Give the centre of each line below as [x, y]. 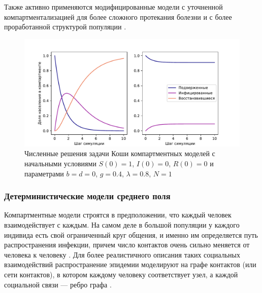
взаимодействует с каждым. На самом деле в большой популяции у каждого [122, 224]
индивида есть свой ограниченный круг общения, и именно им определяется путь [131, 234]
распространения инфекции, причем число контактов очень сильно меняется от [127, 245]
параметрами [44, 173]
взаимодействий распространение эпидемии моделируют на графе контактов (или [130, 264]
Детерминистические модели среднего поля [87, 196]
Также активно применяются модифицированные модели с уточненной [113, 7]
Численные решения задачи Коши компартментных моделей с [120, 153]
